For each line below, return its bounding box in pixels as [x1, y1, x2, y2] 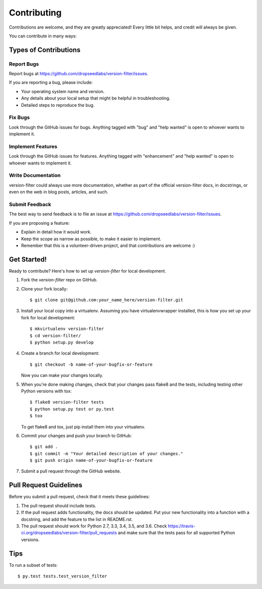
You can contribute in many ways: [9, 33, 77, 39]
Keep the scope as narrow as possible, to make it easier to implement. [21, 236, 162, 242]
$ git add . [30, 444, 58, 450]
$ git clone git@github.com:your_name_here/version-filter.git [30, 297, 183, 303]
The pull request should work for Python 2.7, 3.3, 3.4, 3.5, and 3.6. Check [21, 523, 167, 529]
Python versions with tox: [21, 388, 72, 394]
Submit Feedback [9, 201, 51, 208]
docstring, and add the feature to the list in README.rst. [21, 516, 133, 522]
